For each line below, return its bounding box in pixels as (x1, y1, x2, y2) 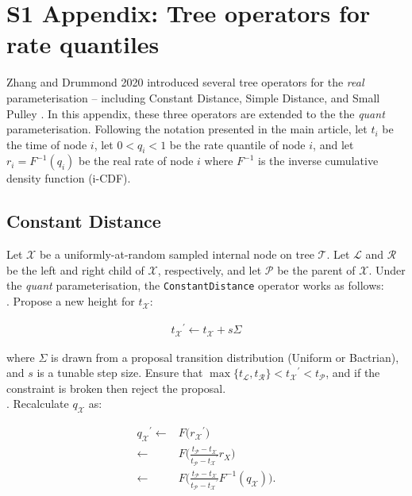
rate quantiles (6, 28, 160, 60)
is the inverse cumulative (258, 152, 379, 169)
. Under (368, 261, 406, 278)
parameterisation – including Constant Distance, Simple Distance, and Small (6, 89, 380, 106)
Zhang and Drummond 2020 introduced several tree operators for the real (6, 74, 364, 90)
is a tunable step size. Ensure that (37, 364, 203, 381)
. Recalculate (6, 395, 69, 412)
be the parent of (277, 261, 356, 278)
